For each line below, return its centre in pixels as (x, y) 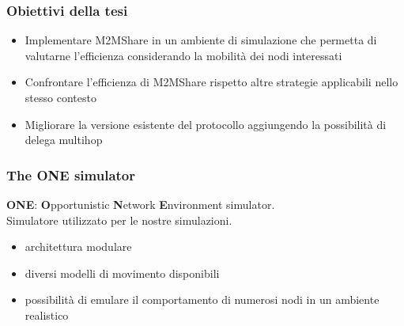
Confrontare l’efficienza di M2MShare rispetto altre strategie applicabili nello (211, 82)
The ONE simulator (71, 174)
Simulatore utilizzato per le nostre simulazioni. (119, 220)
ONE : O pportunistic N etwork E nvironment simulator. (141, 204)
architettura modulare (78, 246)
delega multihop (64, 140)
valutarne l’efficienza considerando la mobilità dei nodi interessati (183, 55)
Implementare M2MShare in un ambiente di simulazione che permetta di (201, 40)
